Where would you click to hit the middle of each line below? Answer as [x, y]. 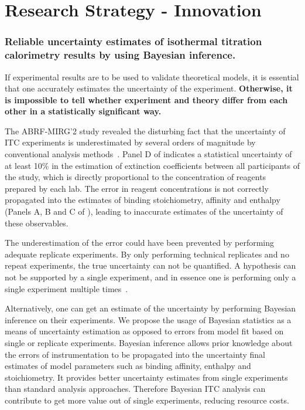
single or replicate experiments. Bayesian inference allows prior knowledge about [149, 342]
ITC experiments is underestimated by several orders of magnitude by [130, 142]
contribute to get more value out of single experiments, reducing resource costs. [147, 400]
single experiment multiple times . [66, 288]
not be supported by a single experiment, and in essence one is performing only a [150, 277]
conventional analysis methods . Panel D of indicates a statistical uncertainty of [148, 154]
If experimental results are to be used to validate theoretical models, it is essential [152, 77]
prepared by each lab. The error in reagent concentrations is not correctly [137, 188]
